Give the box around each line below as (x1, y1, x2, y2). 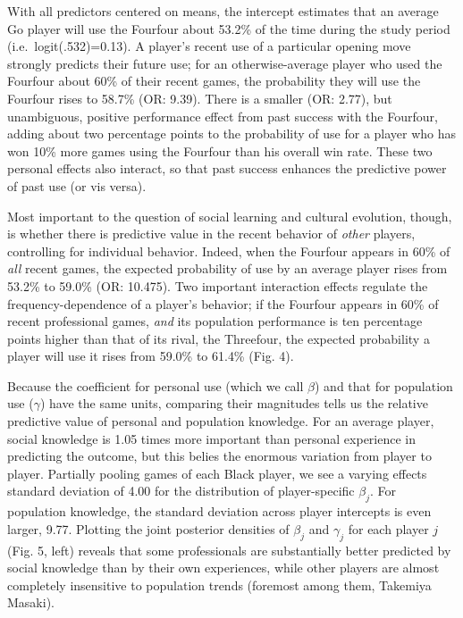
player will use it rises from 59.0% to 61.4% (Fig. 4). (7, 347, 294, 365)
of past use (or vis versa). (7, 176, 147, 195)
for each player (348, 519, 429, 538)
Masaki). (7, 593, 55, 612)
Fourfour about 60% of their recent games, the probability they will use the (7, 71, 421, 90)
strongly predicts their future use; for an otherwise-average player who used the (7, 54, 442, 72)
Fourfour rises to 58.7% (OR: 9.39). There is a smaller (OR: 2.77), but (7, 88, 392, 107)
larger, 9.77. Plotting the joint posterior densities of (7, 519, 290, 538)
